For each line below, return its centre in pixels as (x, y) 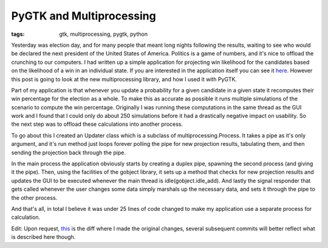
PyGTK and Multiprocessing (84, 16)
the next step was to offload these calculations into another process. (97, 124)
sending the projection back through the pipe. (68, 153)
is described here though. (43, 237)
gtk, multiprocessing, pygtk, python (104, 34)
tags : (18, 34)
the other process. (34, 198)
